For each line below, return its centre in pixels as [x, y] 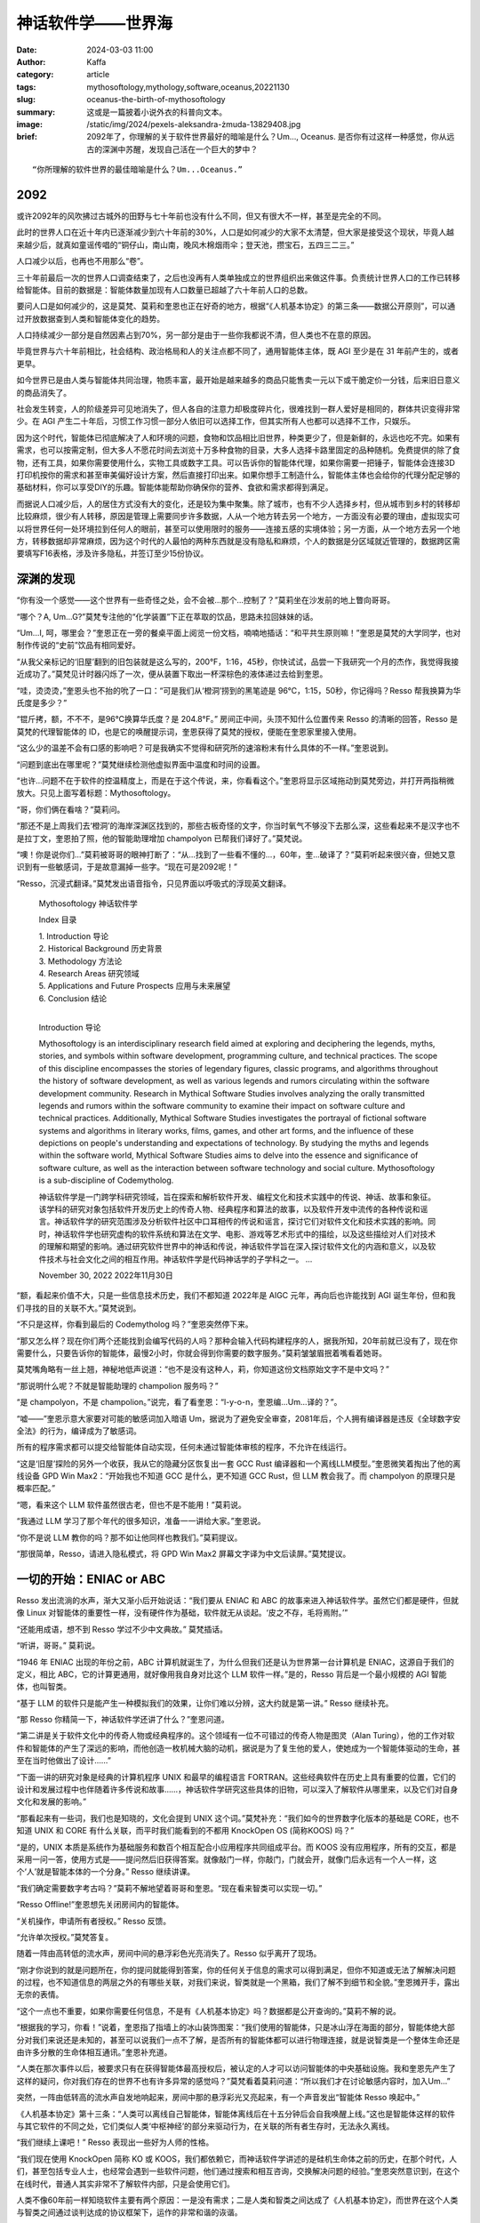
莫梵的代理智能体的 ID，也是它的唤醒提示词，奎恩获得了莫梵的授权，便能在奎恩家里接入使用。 [189, 731]
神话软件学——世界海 [95, 23]
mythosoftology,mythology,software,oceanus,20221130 [188, 87]
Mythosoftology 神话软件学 [88, 903]
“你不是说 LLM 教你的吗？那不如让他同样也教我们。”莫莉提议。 [129, 1537]
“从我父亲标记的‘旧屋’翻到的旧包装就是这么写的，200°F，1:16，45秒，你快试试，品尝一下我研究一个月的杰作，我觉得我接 [238, 662]
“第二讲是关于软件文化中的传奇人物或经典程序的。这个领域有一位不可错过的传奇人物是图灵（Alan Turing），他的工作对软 [236, 1736]
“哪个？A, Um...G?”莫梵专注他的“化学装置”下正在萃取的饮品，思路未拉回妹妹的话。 [168, 616]
